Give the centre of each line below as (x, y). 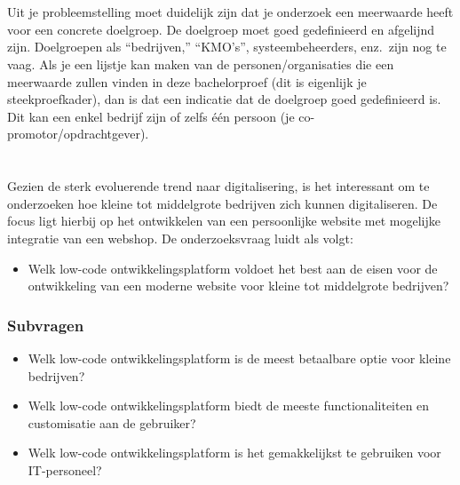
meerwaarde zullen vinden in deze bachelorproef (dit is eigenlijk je (187, 81)
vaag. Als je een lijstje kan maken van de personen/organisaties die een (201, 64)
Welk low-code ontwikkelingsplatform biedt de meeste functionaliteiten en (229, 405)
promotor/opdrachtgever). (78, 134)
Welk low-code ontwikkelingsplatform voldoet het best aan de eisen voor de (233, 268)
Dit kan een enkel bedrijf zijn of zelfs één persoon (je (151, 116)
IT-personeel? (65, 469)
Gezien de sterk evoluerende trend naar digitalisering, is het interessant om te (218, 186)
